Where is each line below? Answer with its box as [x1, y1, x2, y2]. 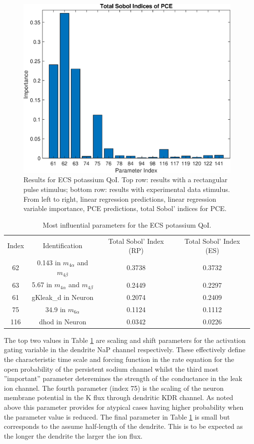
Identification [42, 240, 83, 251]
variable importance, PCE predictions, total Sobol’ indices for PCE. [23, 203, 227, 213]
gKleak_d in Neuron [31, 292, 94, 302]
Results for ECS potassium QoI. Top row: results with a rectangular [23, 174, 228, 185]
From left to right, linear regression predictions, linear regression [23, 193, 216, 204]
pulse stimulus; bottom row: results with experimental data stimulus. [23, 184, 230, 194]
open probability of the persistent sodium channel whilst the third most [4, 363, 219, 374]
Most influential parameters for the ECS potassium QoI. [42, 219, 212, 230]
